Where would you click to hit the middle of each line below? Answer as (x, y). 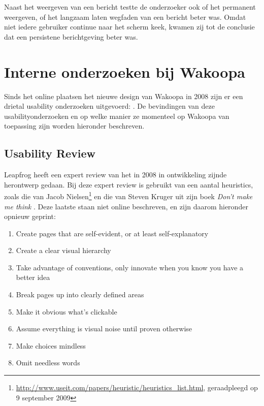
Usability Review (50, 153)
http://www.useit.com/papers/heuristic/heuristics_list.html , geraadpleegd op (137, 387)
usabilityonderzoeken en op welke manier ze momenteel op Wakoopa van (117, 116)
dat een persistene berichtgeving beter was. (71, 36)
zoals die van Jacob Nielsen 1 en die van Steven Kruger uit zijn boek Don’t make (128, 195)
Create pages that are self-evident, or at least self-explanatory (112, 233)
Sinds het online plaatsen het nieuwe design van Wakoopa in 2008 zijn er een (124, 96)
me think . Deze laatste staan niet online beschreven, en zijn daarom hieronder (126, 206)
